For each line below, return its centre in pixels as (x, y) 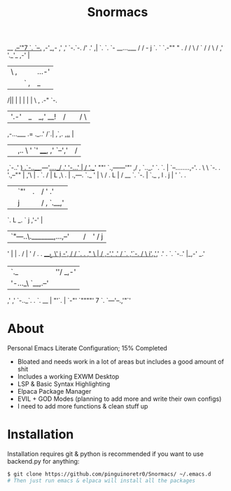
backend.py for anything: (43, 461)
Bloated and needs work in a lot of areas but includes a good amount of (120, 362)
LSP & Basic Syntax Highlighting (64, 384)
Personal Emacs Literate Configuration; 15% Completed (87, 348)
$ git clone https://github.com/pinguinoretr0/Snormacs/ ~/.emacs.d (109, 474)
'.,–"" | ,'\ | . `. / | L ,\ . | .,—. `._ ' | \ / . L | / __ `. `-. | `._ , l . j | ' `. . (97, 175)
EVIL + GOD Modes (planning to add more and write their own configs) (119, 399)
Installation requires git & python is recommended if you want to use (106, 454)
